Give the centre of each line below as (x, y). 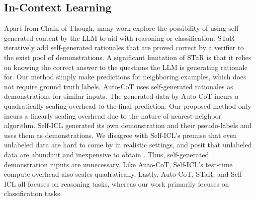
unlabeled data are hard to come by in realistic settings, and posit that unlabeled (128, 145)
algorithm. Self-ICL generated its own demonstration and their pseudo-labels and (128, 125)
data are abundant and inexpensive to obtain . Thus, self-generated (107, 154)
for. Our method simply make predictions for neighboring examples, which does (125, 77)
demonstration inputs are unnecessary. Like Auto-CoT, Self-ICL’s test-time (118, 164)
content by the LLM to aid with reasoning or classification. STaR (135, 37)
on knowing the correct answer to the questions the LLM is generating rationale (126, 67)
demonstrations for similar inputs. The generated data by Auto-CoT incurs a (121, 96)
